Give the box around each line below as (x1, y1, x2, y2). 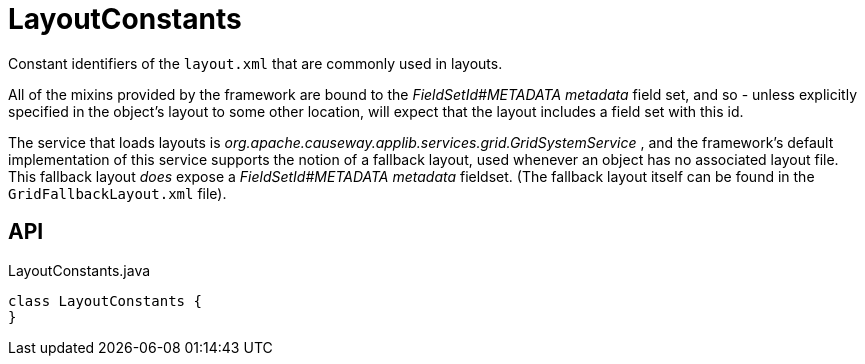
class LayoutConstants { (8, 292, 202, 309)
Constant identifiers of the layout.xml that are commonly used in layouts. (8, 54, 503, 72)
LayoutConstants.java (8, 261, 151, 279)
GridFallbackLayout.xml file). (8, 184, 227, 202)
